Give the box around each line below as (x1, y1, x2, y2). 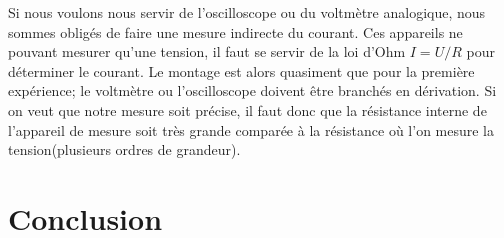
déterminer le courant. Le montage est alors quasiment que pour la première (8, 60, 475, 81)
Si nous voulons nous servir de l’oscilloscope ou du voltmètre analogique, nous (8, 2, 486, 22)
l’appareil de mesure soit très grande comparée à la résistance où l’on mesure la (8, 119, 495, 140)
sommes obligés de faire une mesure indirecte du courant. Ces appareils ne (8, 21, 463, 42)
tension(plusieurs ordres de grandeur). (8, 139, 241, 160)
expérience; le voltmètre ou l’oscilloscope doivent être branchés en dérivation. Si (8, 80, 497, 101)
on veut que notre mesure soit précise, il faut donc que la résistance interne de (8, 99, 487, 120)
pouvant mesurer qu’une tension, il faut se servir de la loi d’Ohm (8, 41, 406, 62)
